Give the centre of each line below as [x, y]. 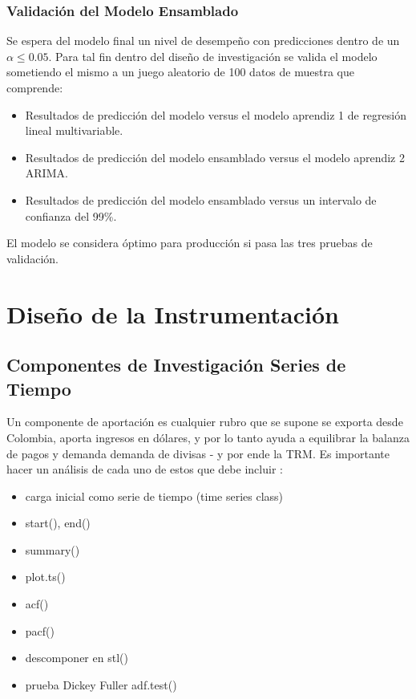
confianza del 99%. [71, 215]
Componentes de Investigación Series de [176, 365]
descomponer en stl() [77, 658]
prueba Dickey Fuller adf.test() [101, 684]
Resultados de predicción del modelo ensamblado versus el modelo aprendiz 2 [215, 157]
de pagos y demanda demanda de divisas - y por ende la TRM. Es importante [198, 453]
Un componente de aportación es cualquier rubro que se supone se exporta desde [205, 422]
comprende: [35, 87]
